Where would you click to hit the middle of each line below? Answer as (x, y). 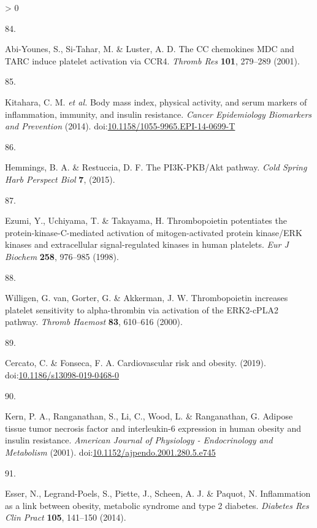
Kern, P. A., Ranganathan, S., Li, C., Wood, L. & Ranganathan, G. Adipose (149, 416)
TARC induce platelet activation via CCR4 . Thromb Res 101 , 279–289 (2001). (152, 60)
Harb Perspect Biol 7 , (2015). (60, 179)
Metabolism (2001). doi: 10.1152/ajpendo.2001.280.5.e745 (110, 452)
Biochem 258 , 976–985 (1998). (62, 256)
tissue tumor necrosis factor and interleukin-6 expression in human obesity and (153, 428)
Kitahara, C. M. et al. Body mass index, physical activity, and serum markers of (156, 101)
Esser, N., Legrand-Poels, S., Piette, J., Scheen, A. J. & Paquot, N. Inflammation (158, 493)
